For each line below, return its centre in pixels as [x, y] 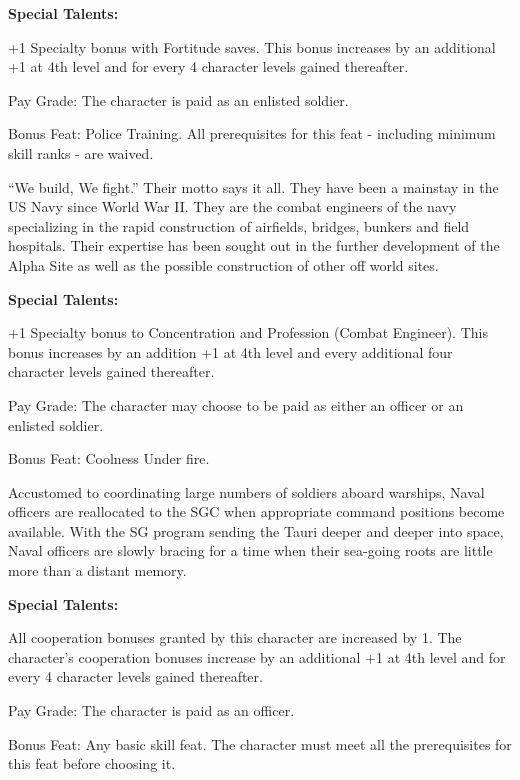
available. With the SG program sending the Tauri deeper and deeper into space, [256, 530]
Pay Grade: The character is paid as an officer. [151, 710]
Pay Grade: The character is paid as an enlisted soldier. [178, 99]
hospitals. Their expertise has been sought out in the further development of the [254, 245]
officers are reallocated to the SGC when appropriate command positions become [256, 511]
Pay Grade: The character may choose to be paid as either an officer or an [236, 404]
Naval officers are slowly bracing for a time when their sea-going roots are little [250, 550]
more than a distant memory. [97, 570]
